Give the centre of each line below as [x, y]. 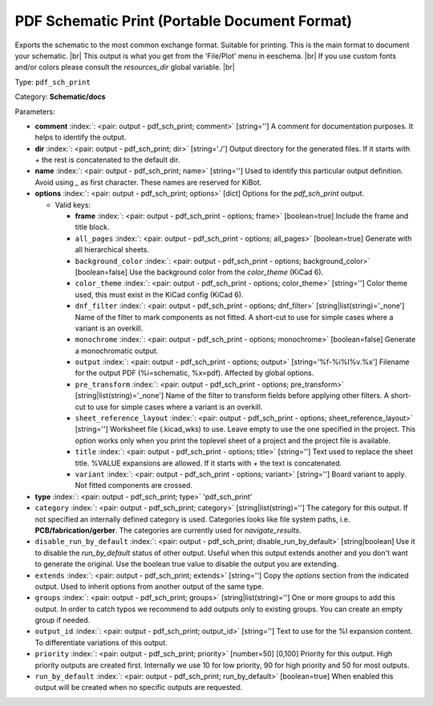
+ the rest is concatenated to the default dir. [107, 160]
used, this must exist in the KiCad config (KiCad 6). [159, 294]
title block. [92, 227]
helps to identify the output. [81, 137]
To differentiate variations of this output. [101, 643]
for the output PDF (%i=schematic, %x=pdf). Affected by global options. [194, 373]
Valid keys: [73, 205]
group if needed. [63, 620]
